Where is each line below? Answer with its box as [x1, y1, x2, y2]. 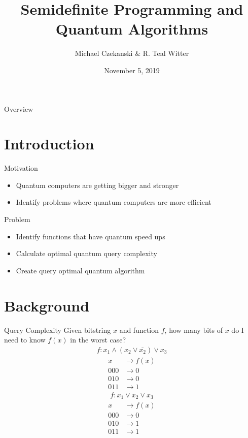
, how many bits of [164, 324, 223, 335]
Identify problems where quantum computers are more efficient [16, 197, 211, 207]
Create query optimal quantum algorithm [16, 265, 145, 275]
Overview [4, 103, 33, 114]
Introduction [4, 133, 94, 154]
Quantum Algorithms [55, 18, 208, 39]
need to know [4, 334, 46, 345]
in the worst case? [70, 334, 126, 345]
